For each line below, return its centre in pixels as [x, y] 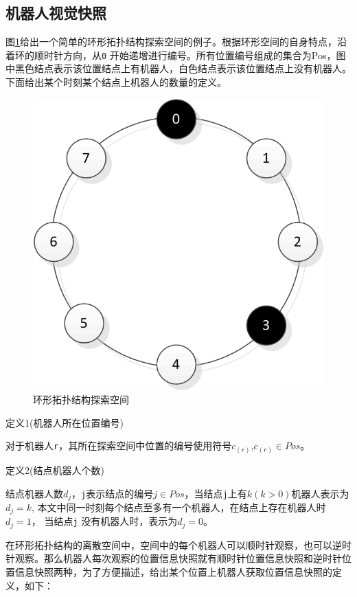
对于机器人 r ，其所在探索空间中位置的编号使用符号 [119, 446]
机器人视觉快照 [56, 13]
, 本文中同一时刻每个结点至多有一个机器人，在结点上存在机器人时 [179, 507]
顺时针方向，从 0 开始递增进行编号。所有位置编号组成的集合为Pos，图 [190, 55]
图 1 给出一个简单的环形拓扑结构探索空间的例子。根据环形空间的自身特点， [171, 42]
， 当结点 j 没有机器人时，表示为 [104, 521]
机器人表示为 [320, 493]
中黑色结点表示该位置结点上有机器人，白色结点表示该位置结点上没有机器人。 [178, 68]
